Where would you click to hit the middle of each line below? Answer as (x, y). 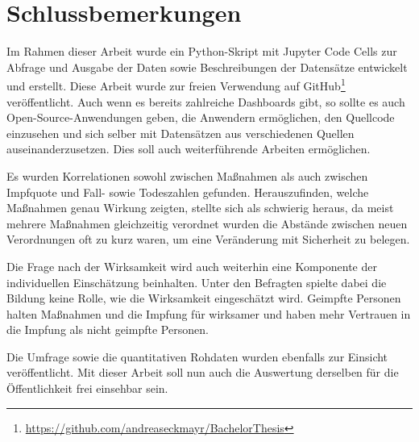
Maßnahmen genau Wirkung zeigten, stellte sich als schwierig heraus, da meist (200, 208)
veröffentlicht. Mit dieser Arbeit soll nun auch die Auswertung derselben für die (203, 372)
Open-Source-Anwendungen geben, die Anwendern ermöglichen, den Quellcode (201, 117)
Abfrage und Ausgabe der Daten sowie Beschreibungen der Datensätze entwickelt (207, 67)
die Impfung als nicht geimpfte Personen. (108, 329)
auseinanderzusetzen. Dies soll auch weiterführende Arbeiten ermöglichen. (189, 149)
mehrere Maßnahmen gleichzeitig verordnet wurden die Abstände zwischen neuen (207, 223)
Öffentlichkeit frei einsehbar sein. (87, 388)
